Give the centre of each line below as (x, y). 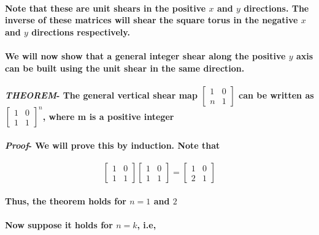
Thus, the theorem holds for (66, 200)
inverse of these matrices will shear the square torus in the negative (152, 20)
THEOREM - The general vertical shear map (101, 95)
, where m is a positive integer (108, 116)
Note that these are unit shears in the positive (106, 8)
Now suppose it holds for (59, 224)
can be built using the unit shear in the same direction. (125, 68)
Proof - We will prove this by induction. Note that (113, 145)
